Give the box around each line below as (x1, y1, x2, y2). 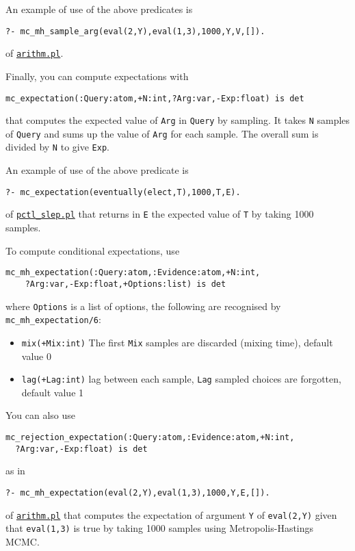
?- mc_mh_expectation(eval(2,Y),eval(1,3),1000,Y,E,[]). (5, 487, 270, 498)
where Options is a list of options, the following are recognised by (5, 298, 281, 313)
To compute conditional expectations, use (5, 243, 180, 257)
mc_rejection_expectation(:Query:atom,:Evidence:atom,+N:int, (5, 432, 295, 442)
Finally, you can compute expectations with (5, 68, 189, 83)
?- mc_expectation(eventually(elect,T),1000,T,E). (5, 187, 241, 197)
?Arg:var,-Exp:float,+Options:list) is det (25, 279, 226, 289)
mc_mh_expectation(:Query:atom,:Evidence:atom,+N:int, (5, 268, 261, 278)
